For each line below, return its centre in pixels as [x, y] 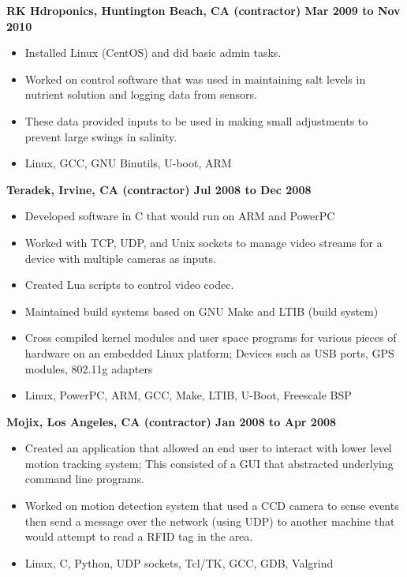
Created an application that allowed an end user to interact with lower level [208, 448]
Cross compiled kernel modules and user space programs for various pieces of [211, 337]
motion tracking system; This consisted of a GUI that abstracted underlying [209, 463]
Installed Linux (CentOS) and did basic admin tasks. [153, 52]
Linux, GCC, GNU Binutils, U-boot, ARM [128, 163]
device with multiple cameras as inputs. [120, 258]
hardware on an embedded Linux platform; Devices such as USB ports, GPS [209, 352]
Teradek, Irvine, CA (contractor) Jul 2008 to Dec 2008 [159, 189]
